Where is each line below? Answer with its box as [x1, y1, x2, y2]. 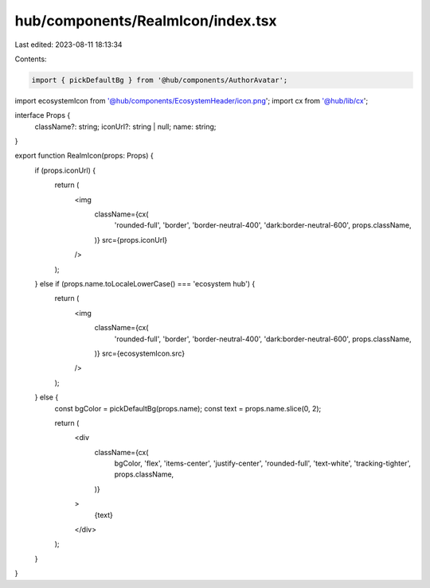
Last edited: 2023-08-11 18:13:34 [14, 40, 123, 49]
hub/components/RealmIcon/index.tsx [14, 12, 278, 29]
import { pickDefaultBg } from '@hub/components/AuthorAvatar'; [31, 76, 288, 84]
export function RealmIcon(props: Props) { [14, 151, 154, 161]
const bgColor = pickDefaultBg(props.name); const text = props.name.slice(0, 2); [54, 403, 322, 413]
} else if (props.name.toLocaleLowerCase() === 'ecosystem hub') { [34, 278, 256, 288]
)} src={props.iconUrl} [94, 235, 167, 244]
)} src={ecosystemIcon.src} [94, 349, 186, 358]
